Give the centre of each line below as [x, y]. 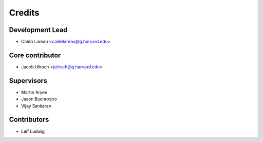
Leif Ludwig [33, 131]
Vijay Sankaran [36, 106]
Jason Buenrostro [39, 99]
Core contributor [35, 55]
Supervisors [28, 81]
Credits [24, 13]
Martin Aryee [34, 92]
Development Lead [38, 30]
